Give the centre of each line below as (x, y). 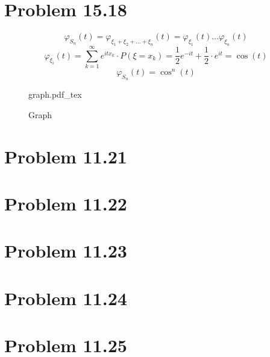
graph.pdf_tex (55, 94)
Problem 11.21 (66, 156)
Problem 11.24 (66, 298)
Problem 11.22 (66, 203)
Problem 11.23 (66, 251)
